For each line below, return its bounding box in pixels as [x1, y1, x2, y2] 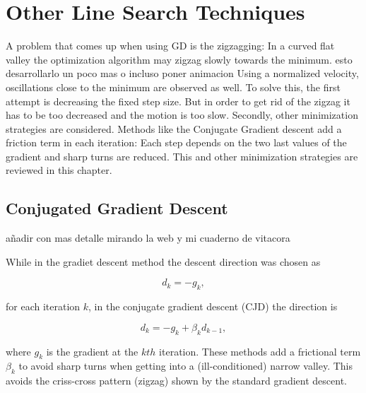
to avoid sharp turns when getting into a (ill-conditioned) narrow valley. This [18, 358, 353, 373]
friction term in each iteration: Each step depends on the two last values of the [6, 135, 347, 150]
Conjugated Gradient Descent [6, 197, 228, 219]
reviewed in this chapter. [6, 163, 112, 177]
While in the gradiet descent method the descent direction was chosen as [6, 254, 321, 269]
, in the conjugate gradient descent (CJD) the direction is [88, 299, 338, 314]
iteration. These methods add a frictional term [159, 344, 361, 358]
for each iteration [6, 299, 81, 314]
